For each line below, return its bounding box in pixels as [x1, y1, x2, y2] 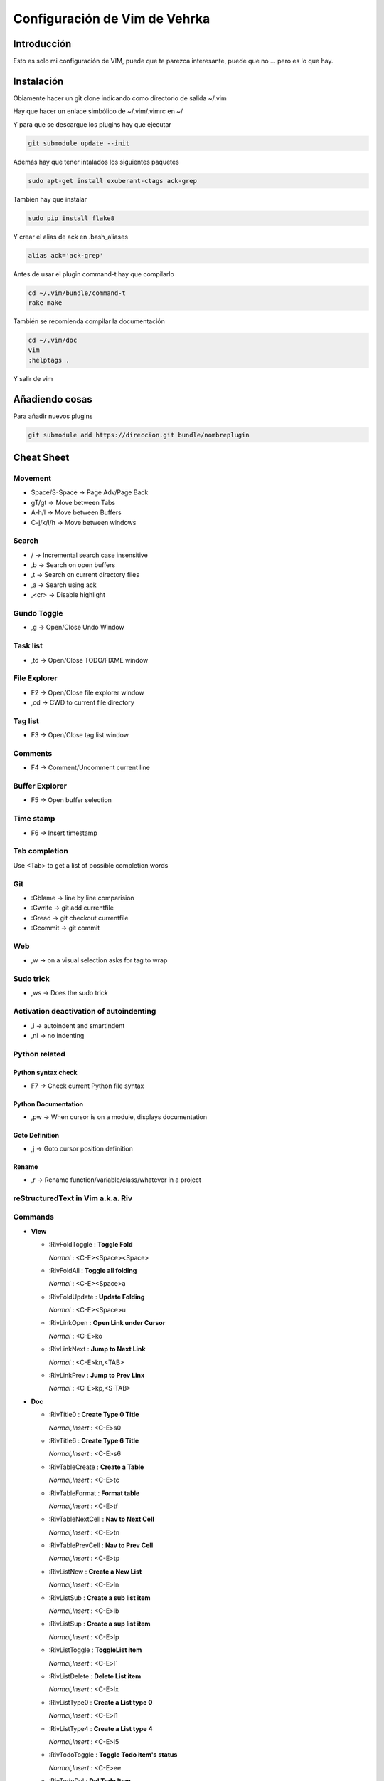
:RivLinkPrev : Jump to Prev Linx [48, 1371, 145, 1380]
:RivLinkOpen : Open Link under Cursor [48, 1319, 166, 1327]
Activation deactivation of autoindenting [13, 1007, 156, 1017]
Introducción [13, 38, 72, 50]
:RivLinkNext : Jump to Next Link [48, 1345, 146, 1354]
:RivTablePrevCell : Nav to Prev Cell [48, 1541, 154, 1549]
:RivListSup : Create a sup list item [48, 1619, 151, 1628]
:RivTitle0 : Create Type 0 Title [48, 1411, 139, 1419]
